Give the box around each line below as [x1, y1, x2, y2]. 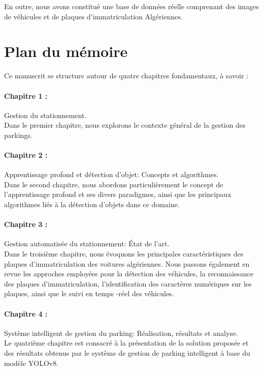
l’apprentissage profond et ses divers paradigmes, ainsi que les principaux [4, 189, 232, 200]
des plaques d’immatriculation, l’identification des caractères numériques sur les [4, 278, 252, 289]
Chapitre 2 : [4, 150, 48, 160]
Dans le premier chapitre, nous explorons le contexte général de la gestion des [4, 120, 246, 130]
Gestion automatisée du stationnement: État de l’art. [4, 238, 170, 249]
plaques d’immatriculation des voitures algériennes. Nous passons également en [4, 258, 250, 269]
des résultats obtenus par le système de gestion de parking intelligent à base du [4, 348, 250, 358]
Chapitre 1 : [4, 90, 48, 101]
